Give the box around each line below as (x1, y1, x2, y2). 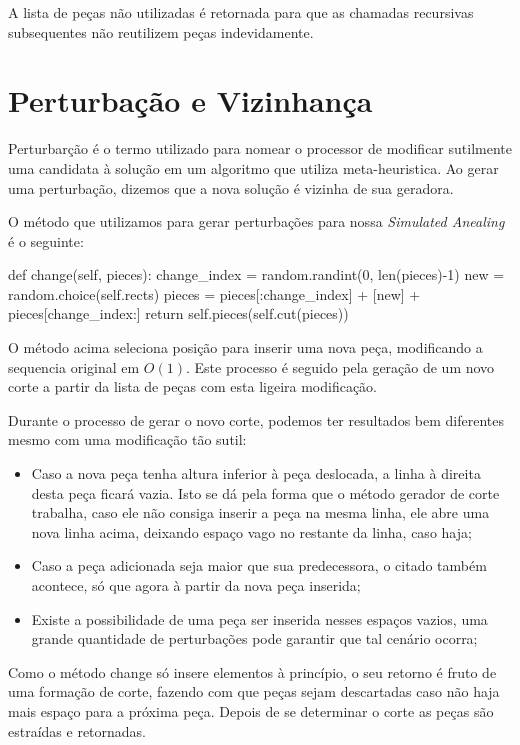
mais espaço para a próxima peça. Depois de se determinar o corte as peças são (8, 700, 494, 721)
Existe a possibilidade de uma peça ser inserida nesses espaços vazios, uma (31, 608, 488, 629)
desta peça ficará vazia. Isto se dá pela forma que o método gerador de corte (31, 482, 500, 503)
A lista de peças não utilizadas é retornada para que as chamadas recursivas (8, 2, 474, 22)
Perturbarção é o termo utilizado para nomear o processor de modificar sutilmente (8, 138, 512, 159)
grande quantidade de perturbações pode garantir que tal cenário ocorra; (31, 628, 478, 649)
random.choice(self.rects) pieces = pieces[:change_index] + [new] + (8, 283, 421, 304)
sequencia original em (8, 356, 140, 377)
